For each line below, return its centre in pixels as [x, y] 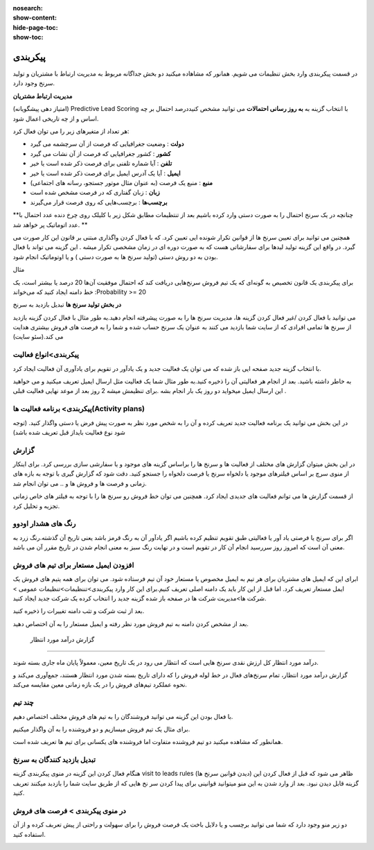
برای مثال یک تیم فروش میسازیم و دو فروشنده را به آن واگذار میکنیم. [101, 729]
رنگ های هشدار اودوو [44, 523]
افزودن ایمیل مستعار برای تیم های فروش [73, 565]
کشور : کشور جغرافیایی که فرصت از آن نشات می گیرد [100, 153]
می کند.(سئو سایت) [38, 337]
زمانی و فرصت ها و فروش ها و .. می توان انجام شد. [80, 483]
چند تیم [23, 702]
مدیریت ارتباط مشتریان [43, 96]
